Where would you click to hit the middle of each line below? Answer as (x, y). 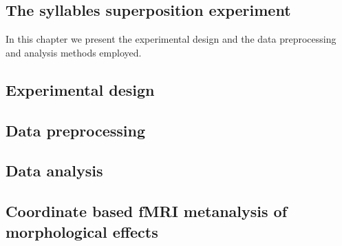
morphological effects (82, 231)
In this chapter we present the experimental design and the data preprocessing (171, 39)
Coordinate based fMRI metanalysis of (147, 211)
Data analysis (54, 171)
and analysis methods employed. (74, 52)
